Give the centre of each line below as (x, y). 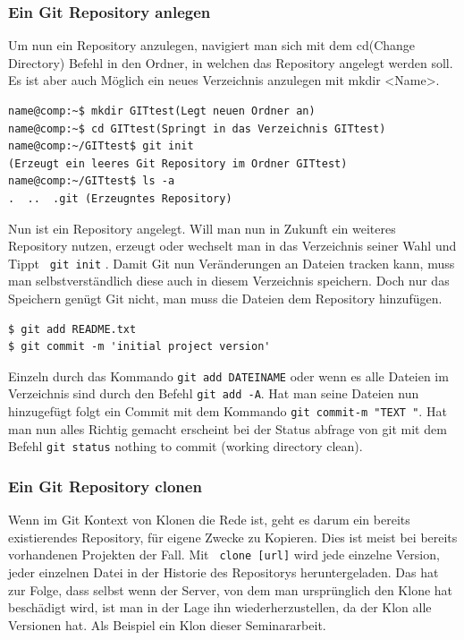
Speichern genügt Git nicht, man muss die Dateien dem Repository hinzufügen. (225, 298)
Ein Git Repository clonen (105, 486)
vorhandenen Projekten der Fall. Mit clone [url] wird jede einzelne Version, (224, 555)
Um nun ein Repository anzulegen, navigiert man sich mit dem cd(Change (212, 45)
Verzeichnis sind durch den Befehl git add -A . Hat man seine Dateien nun (214, 393)
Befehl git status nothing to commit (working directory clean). (186, 446)
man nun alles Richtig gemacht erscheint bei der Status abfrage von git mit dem (228, 428)
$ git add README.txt (72, 329)
